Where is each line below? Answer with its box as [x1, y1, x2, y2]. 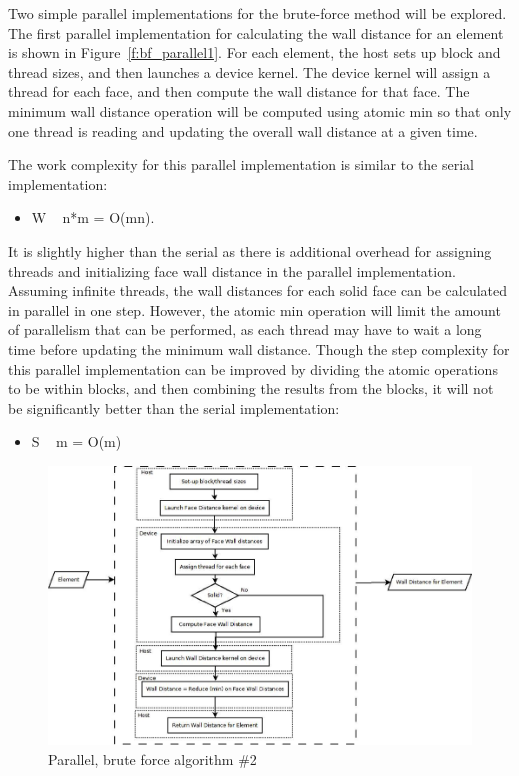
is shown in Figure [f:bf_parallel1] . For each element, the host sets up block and [8, 42, 501, 63]
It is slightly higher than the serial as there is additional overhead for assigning [8, 240, 492, 261]
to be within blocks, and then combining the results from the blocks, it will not [8, 378, 494, 399]
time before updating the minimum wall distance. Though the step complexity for [8, 338, 510, 359]
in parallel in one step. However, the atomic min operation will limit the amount [8, 299, 501, 320]
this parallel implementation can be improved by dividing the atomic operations [8, 358, 498, 379]
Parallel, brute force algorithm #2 [48, 748, 257, 769]
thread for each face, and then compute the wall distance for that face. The [8, 81, 470, 102]
